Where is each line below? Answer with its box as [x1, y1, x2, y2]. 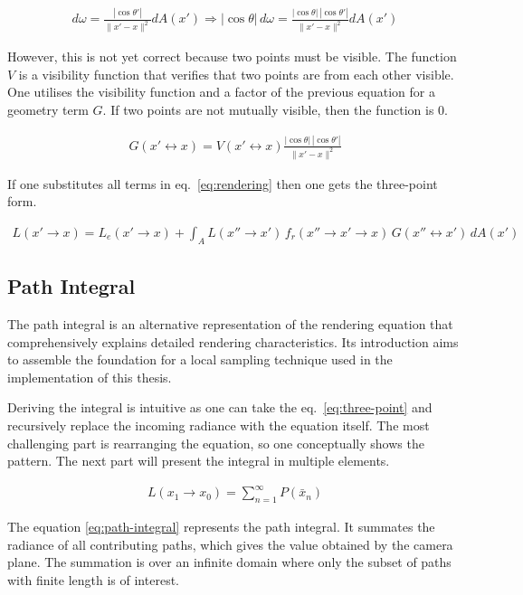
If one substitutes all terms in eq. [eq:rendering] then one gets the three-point [7, 174, 438, 193]
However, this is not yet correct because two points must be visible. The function [7, 47, 457, 66]
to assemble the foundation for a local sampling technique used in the [7, 350, 393, 369]
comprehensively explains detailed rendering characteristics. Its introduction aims [7, 332, 459, 351]
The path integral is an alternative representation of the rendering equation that [7, 315, 453, 334]
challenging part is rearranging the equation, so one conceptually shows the [7, 433, 424, 452]
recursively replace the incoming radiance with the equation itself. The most [7, 416, 430, 434]
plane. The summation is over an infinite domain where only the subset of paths [7, 552, 452, 571]
